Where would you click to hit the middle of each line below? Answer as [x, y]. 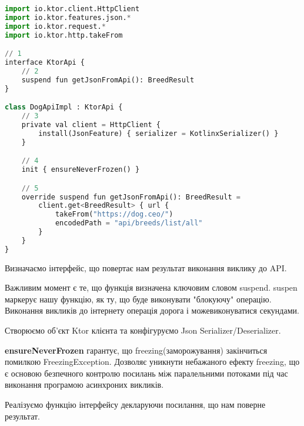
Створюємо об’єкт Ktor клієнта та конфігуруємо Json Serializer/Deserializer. [143, 330]
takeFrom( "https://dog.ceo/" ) [114, 214]
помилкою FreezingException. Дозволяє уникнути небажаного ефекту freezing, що [152, 362]
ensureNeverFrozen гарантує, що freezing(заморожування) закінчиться [136, 350]
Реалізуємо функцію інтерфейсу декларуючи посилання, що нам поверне [135, 404]
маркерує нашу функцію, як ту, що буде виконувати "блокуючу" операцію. [138, 299]
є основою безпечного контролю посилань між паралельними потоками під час [146, 373]
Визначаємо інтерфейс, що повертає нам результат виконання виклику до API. [146, 267]
